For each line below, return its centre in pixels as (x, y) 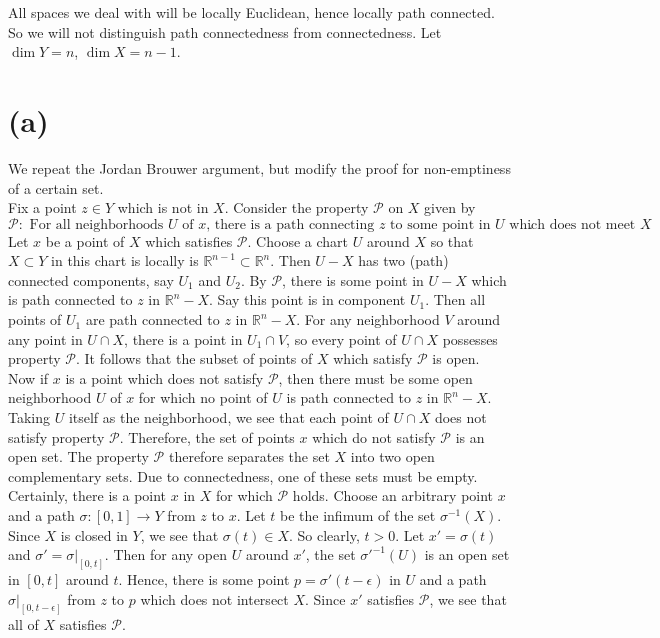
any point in (45, 338)
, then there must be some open (375, 377)
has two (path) (403, 260)
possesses (470, 338)
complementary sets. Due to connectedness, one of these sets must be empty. (243, 475)
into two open (392, 456)
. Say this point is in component (307, 299)
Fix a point (42, 207)
